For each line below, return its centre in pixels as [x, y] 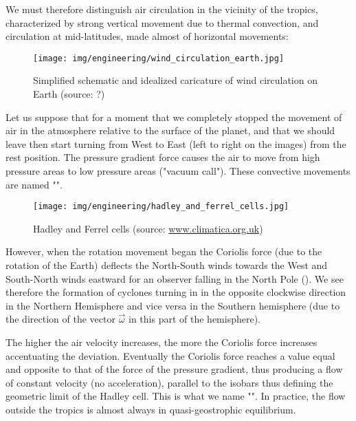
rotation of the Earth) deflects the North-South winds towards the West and [167, 265]
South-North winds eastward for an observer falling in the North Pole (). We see [175, 278]
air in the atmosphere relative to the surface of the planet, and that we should [170, 130]
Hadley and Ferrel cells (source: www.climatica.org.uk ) [148, 228]
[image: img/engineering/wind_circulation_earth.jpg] [159, 58]
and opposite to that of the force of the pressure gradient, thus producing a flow [174, 369]
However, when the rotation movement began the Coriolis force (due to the [164, 251]
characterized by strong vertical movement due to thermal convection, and [162, 22]
